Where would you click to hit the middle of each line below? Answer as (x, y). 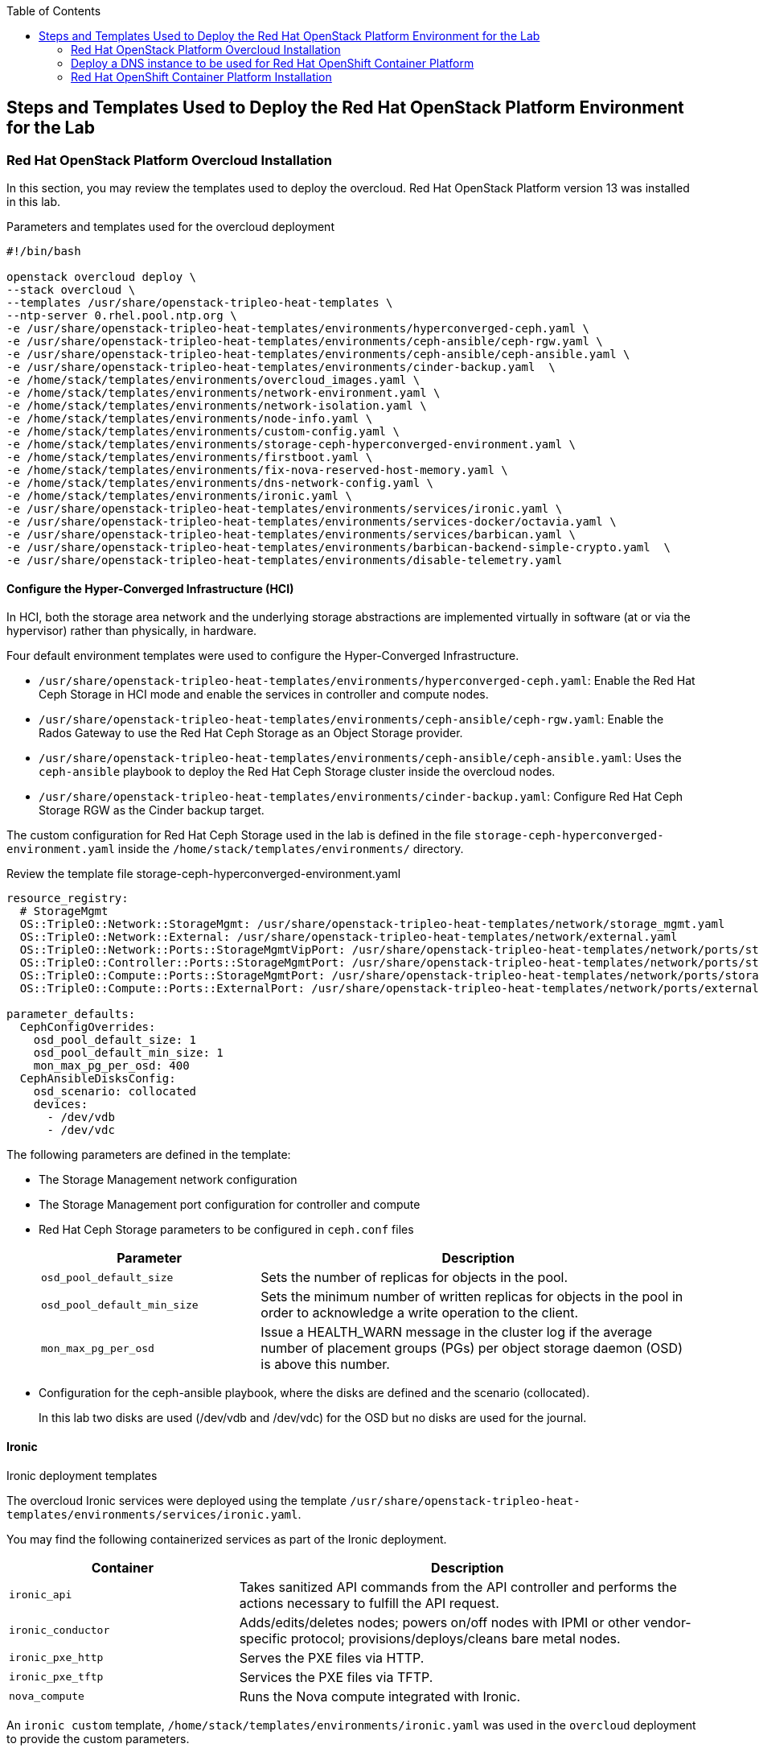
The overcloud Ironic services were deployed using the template (177, 1500)
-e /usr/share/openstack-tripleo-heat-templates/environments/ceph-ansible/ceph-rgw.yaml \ (305, 342)
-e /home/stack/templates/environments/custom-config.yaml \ (203, 432)
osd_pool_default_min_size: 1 (128, 1053)
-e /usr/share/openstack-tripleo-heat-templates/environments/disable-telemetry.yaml (285, 561)
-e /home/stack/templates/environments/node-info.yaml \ (190, 419)
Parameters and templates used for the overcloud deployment (170, 227)
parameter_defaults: (71, 1014)
